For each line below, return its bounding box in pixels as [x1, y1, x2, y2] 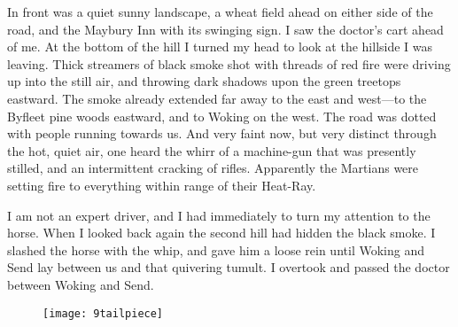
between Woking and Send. [7, 275, 154, 293]
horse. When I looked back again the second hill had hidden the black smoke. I [7, 223, 436, 242]
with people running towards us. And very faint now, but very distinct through [7, 124, 437, 143]
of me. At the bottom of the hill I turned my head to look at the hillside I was [7, 37, 433, 56]
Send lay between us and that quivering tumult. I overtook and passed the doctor [7, 258, 450, 276]
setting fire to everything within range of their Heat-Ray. [7, 175, 316, 194]
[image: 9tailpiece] [43, 307, 164, 320]
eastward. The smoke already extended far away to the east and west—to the [7, 89, 427, 107]
